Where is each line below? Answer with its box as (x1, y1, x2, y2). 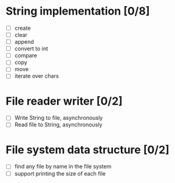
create (14, 24, 31, 32)
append (14, 38, 34, 46)
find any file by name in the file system (14, 163, 112, 170)
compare (14, 52, 38, 59)
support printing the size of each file (14, 170, 106, 177)
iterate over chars (14, 72, 59, 80)
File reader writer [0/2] (5, 94, 123, 108)
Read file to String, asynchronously (14, 121, 103, 128)
